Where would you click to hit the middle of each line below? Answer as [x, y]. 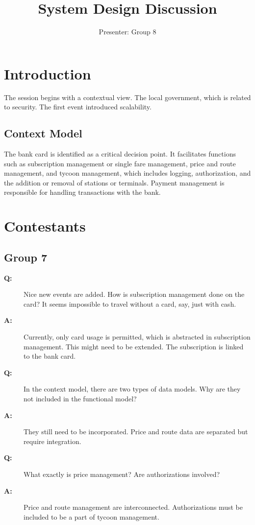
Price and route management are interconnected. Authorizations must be [133, 507]
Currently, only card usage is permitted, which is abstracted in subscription [137, 336]
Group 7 [25, 257]
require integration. [52, 441]
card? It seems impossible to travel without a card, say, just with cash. [130, 303]
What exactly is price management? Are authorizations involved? [122, 474]
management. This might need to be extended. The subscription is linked [134, 346]
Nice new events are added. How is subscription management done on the [134, 294]
